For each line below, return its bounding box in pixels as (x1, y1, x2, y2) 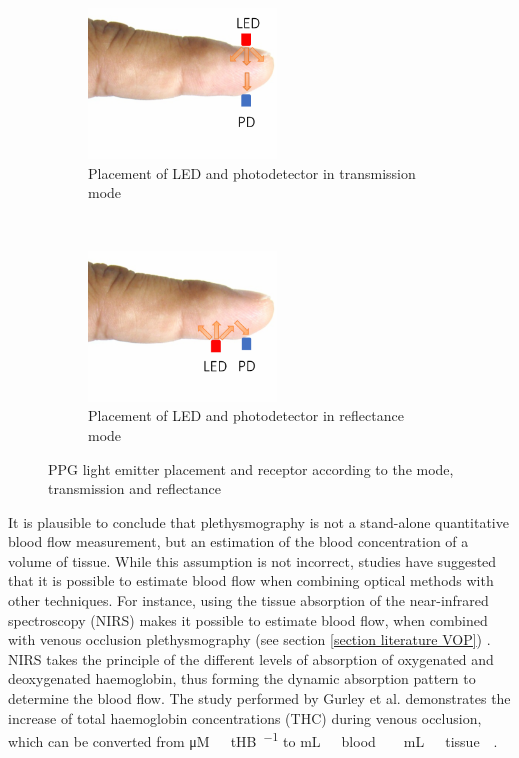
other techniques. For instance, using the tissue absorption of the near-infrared (8, 590, 489, 611)
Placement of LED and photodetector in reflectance (88, 405, 404, 426)
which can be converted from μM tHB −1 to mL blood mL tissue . (8, 728, 498, 751)
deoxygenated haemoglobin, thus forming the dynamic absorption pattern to (8, 668, 476, 689)
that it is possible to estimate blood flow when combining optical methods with (8, 570, 494, 591)
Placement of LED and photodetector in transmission (88, 162, 416, 183)
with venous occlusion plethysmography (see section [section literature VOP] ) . (8, 629, 491, 650)
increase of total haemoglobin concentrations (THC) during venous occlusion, (8, 707, 482, 728)
